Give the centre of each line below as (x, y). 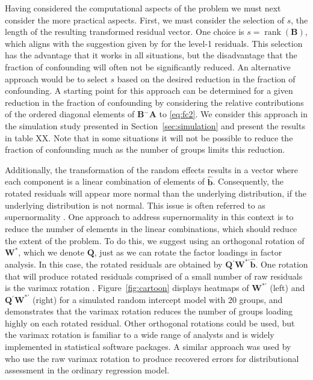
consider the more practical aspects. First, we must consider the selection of (145, 20)
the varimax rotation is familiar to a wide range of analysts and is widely (140, 335)
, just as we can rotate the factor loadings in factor (188, 252)
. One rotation (282, 264)
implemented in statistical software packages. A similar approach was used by (148, 347)
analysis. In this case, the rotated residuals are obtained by (114, 264)
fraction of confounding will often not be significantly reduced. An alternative (148, 66)
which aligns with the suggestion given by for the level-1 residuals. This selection (154, 43)
